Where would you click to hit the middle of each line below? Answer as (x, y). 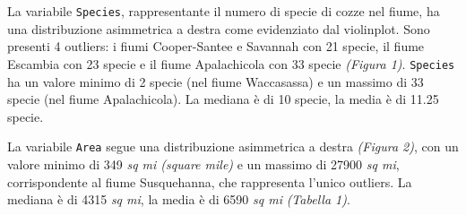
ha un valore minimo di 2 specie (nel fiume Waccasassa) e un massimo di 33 (216, 81)
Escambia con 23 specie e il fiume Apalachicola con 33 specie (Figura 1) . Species (231, 63)
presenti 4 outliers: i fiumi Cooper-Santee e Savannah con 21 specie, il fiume (216, 46)
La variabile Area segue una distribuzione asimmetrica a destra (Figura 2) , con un (233, 146)
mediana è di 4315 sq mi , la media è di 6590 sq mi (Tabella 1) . (179, 199)
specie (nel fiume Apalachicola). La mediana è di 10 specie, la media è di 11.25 (223, 99)
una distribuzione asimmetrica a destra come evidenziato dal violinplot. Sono (219, 28)
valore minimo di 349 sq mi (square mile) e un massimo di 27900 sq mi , (203, 163)
